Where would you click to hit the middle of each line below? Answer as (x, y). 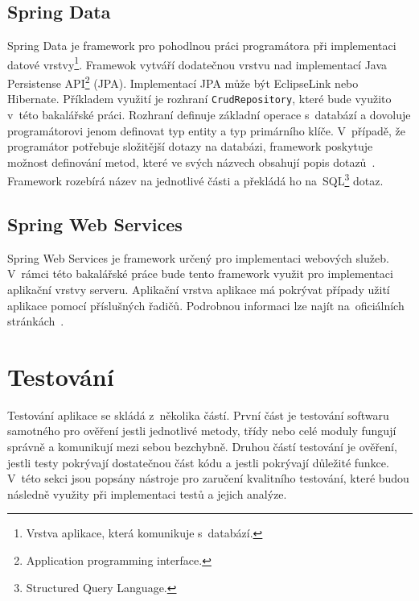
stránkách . (36, 321)
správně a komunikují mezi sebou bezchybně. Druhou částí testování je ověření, (202, 447)
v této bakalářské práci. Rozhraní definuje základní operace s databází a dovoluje (209, 114)
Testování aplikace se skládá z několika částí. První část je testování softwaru (198, 414)
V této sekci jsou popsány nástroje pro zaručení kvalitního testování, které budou (208, 478)
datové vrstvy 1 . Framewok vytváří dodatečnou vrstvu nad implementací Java (197, 63)
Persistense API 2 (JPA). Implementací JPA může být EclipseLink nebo (183, 82)
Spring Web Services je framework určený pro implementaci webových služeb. (198, 257)
